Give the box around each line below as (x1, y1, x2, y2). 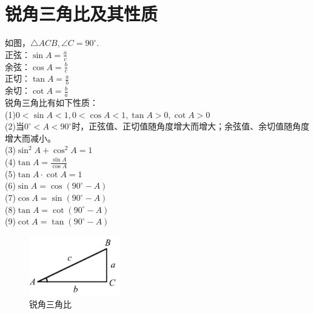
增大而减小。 (5, 131, 56, 144)
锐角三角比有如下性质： (5, 96, 98, 109)
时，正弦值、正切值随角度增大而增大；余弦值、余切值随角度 (72, 120, 310, 132)
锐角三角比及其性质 (5, 1, 158, 26)
